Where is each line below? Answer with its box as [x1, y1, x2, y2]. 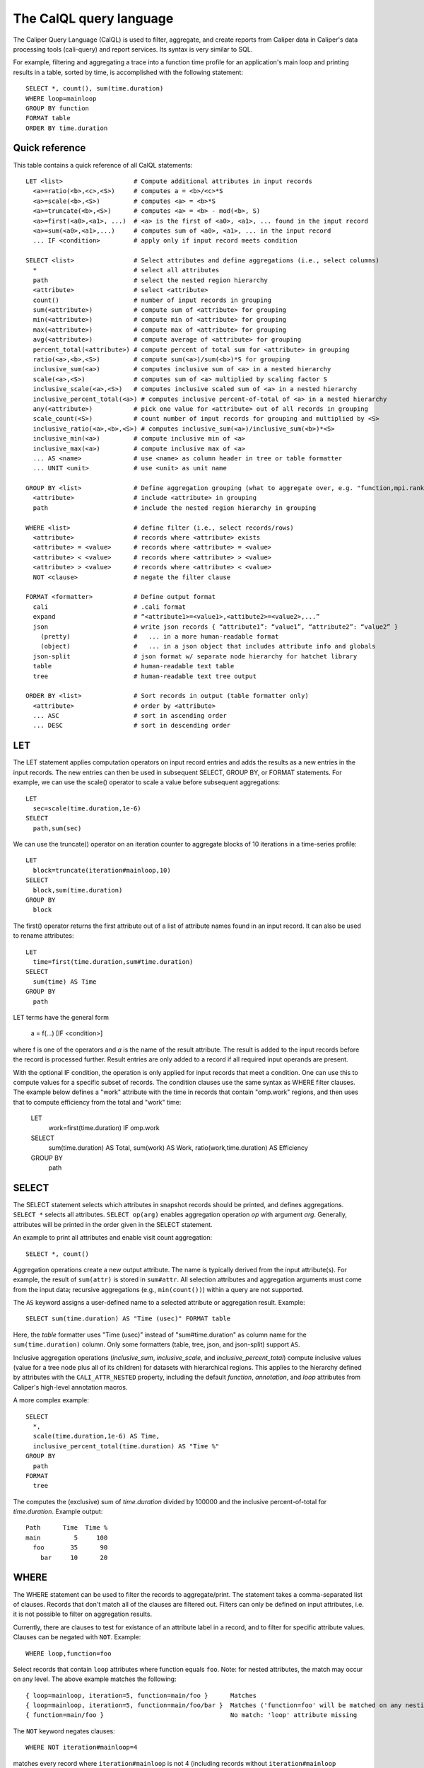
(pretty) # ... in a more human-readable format [40, 632, 279, 640]
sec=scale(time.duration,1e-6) [33, 804, 141, 813]
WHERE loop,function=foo [25, 1649, 112, 1658]
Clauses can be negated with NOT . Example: [13, 1633, 141, 1641]
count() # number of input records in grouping [33, 296, 272, 304]
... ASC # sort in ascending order [33, 711, 228, 720]
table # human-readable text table [33, 662, 235, 670]
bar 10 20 [40, 1553, 108, 1561]
